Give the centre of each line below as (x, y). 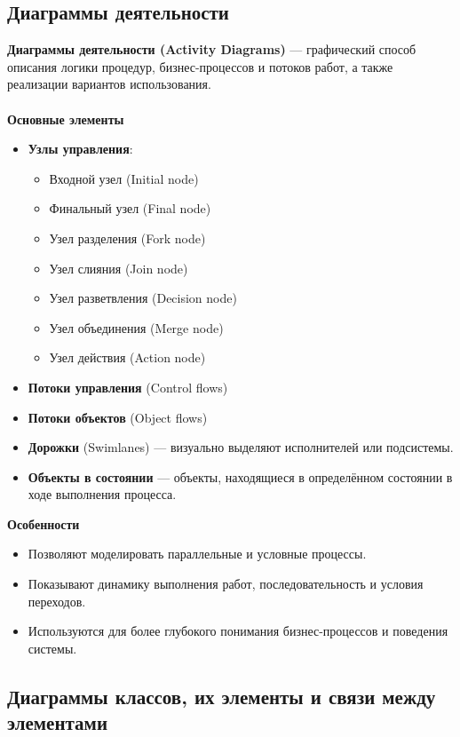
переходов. (57, 601)
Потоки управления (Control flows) (128, 387)
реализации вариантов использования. (109, 84)
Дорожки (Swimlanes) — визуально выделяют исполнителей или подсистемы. (241, 447)
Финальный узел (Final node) (130, 208)
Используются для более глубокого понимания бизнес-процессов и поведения (238, 631)
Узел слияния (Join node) (119, 268)
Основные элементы (66, 119)
